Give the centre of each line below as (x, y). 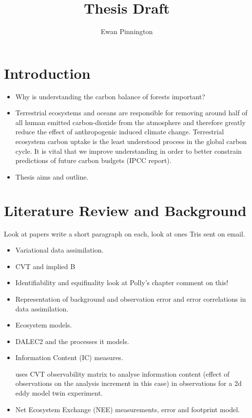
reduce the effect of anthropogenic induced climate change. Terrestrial (120, 132)
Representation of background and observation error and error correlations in (131, 299)
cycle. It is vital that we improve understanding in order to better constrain (128, 151)
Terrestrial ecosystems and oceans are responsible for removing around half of (131, 113)
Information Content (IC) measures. (69, 357)
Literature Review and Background (125, 210)
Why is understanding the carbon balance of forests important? (110, 96)
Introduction (47, 73)
